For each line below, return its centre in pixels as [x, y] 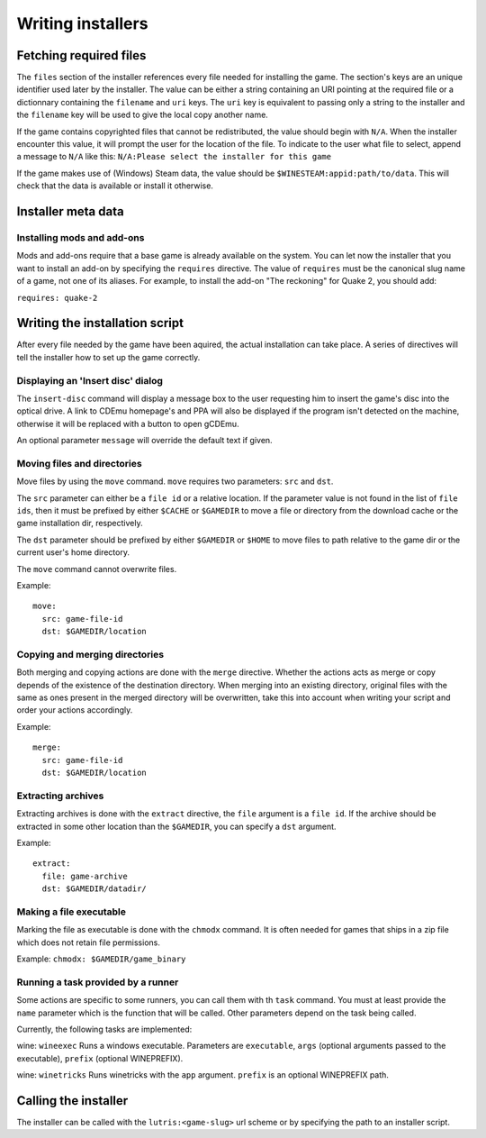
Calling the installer [72, 1101]
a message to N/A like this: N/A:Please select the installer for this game [174, 157]
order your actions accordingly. [75, 710]
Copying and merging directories [90, 654]
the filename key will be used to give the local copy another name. [143, 115]
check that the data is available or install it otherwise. [115, 186]
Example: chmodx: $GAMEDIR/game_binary [101, 959]
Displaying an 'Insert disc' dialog [90, 380]
